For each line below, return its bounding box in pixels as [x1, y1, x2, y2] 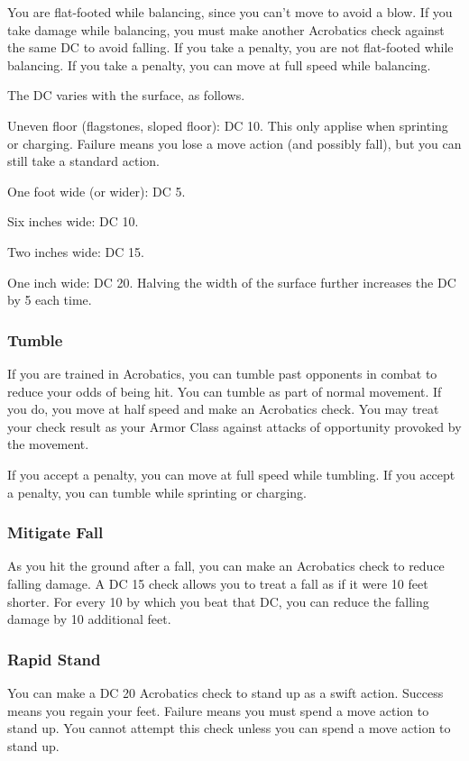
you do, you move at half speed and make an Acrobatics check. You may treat [7, 399, 439, 418]
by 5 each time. [7, 290, 92, 309]
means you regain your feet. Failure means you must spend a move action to [7, 701, 429, 720]
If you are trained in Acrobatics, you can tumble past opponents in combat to [7, 363, 437, 382]
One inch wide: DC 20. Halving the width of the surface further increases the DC [7, 272, 456, 291]
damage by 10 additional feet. [7, 610, 171, 628]
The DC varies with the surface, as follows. [7, 86, 245, 105]
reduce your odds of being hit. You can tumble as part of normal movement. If [7, 381, 442, 400]
